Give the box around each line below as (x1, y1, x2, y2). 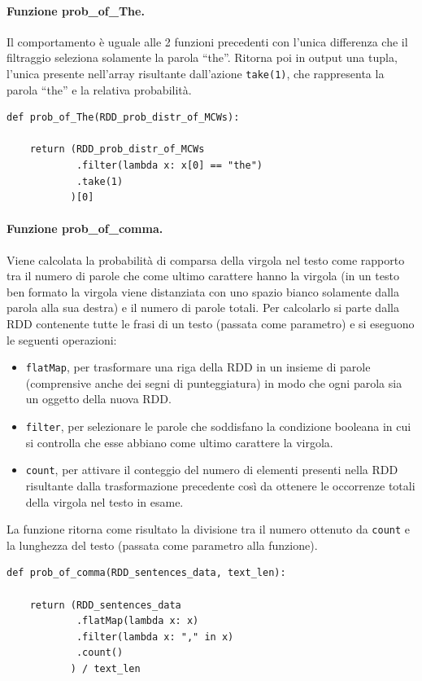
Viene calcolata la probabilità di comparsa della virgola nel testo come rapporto (7, 251, 405, 268)
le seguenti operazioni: (7, 331, 117, 348)
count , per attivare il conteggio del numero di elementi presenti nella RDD (25, 461, 398, 478)
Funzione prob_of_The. (7, 2, 145, 19)
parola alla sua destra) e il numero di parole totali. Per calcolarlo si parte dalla (7, 299, 399, 316)
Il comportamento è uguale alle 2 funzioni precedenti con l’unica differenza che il (7, 33, 408, 50)
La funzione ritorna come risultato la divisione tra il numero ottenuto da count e (7, 521, 411, 538)
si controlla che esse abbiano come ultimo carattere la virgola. (25, 433, 333, 450)
